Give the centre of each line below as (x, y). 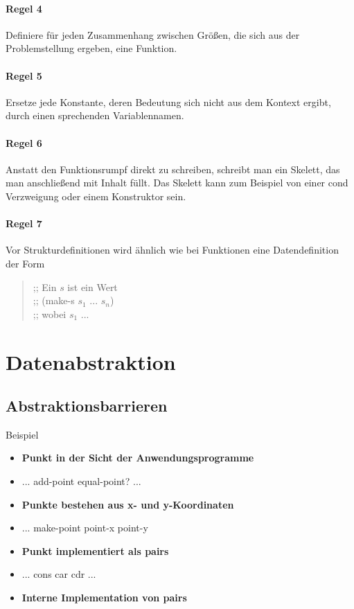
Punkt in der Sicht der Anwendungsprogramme (138, 458)
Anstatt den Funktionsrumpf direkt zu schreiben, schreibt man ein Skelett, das (173, 169)
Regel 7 (24, 223)
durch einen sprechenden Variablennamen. (95, 115)
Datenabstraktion (91, 361)
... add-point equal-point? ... (81, 481)
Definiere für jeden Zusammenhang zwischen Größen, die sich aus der (153, 34)
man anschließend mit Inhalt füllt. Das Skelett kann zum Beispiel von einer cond (177, 183)
